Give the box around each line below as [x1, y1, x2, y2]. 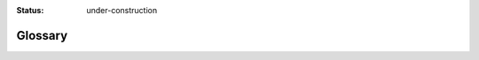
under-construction [86, 5, 158, 15]
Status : [16, 5, 44, 15]
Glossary [16, 27, 68, 43]
